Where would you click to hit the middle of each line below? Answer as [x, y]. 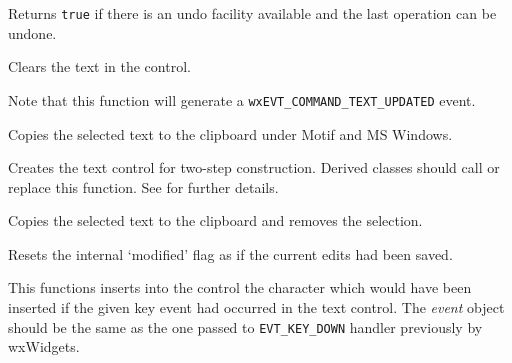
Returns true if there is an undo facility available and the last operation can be [252, 13]
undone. [32, 32]
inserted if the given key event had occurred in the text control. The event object [256, 307]
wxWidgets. [44, 346]
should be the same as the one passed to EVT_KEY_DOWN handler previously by [245, 326]
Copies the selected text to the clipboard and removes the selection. [215, 220]
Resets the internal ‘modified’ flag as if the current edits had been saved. [230, 253]
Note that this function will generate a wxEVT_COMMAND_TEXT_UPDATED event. [242, 99]
